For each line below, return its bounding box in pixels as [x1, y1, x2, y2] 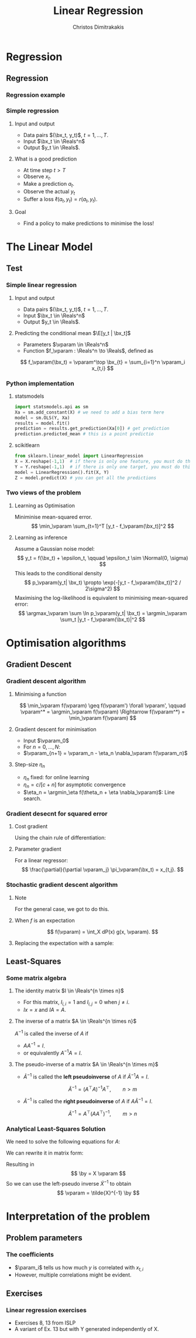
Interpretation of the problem [6, 1210, 150, 1223]
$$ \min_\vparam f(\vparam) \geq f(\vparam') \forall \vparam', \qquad [19, 702, 186, 709]
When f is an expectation [14, 917, 75, 924]
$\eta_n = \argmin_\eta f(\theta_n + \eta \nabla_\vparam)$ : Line [23, 789, 175, 796]
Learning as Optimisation [14, 502, 75, 509]
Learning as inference [14, 534, 68, 541]
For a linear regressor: [14, 857, 68, 864]
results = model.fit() [14, 420, 70, 426]
